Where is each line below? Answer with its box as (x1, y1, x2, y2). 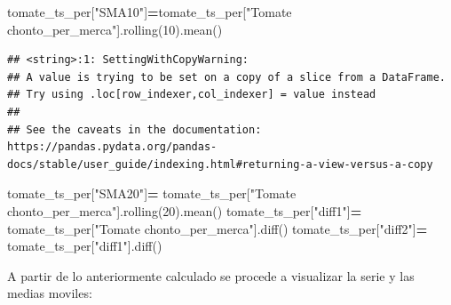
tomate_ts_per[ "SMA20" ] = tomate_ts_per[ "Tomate (7, 184, 297, 203)
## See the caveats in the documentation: (7, 123, 262, 136)
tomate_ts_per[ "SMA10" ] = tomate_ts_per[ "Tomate (7, 3, 292, 20)
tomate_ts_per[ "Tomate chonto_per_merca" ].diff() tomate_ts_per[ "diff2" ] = (7, 219, 428, 237)
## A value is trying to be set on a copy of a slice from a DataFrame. (7, 70, 446, 84)
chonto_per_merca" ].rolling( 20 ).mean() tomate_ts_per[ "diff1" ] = (7, 201, 362, 220)
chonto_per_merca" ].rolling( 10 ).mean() (7, 20, 223, 38)
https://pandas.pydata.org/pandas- (7, 140, 218, 154)
